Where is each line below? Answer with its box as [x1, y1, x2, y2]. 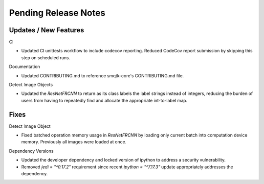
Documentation [9, 64, 40, 69]
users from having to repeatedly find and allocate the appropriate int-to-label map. [21, 97, 188, 103]
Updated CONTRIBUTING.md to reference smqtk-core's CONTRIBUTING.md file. [21, 72, 184, 78]
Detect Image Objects [9, 82, 53, 88]
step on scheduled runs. [21, 54, 70, 61]
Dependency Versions [9, 148, 54, 154]
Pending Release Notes [9, 7, 106, 18]
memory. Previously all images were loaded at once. [21, 139, 127, 145]
